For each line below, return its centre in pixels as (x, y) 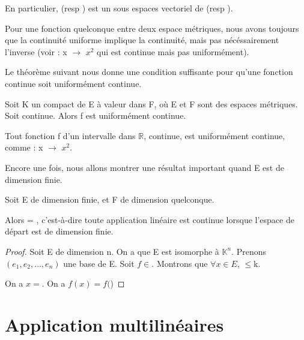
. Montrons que (180, 263)
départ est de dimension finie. (59, 231)
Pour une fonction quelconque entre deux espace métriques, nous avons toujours (152, 28)
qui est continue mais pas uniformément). (173, 51)
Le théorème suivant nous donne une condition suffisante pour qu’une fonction (149, 72)
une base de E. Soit (99, 263)
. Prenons (249, 251)
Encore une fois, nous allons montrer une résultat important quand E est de (144, 167)
